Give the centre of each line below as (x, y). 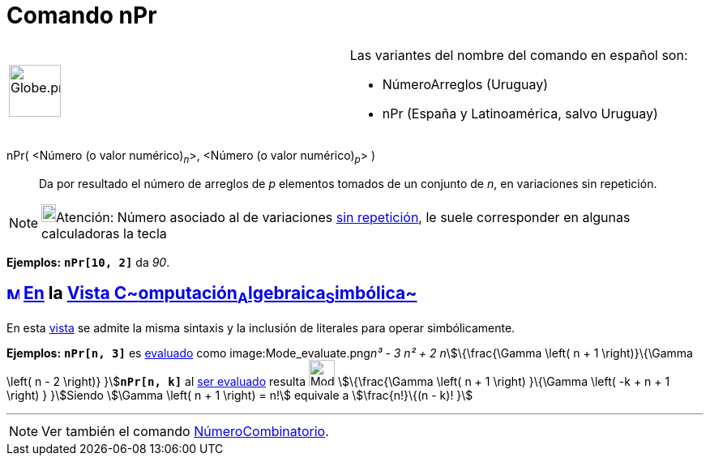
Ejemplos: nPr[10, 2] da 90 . (88, 262)
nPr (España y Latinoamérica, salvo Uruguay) (520, 113)
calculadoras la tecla (104, 233)
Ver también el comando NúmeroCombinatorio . (185, 431)
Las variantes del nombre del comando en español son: (519, 55)
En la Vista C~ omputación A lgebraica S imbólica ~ (220, 295)
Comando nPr (82, 15)
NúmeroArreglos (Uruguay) (465, 84)
